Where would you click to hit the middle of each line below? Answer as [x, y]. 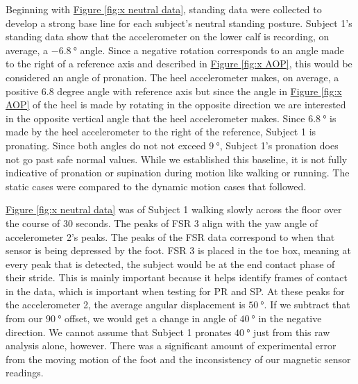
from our [24, 318]
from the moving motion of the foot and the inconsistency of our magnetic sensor [178, 359]
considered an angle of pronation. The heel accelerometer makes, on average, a [172, 77]
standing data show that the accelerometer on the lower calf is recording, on [168, 36]
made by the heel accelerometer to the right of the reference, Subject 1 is [161, 132]
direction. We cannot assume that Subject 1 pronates [119, 332]
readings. [25, 373]
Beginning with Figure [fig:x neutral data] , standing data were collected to [164, 9]
